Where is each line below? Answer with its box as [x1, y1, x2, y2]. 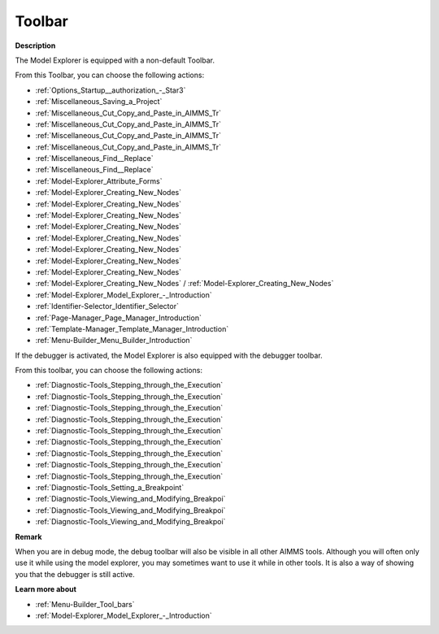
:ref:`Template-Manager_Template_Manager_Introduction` [35, 324, 229, 333]
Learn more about [15, 584, 77, 594]
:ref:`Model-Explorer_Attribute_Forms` [35, 176, 163, 186]
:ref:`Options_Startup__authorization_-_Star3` [35, 85, 186, 95]
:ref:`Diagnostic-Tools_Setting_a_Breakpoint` [35, 483, 185, 492]
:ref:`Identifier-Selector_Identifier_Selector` [35, 302, 179, 311]
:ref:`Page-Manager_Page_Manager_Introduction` [35, 313, 202, 323]
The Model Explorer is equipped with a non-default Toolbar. [15, 55, 215, 65]
